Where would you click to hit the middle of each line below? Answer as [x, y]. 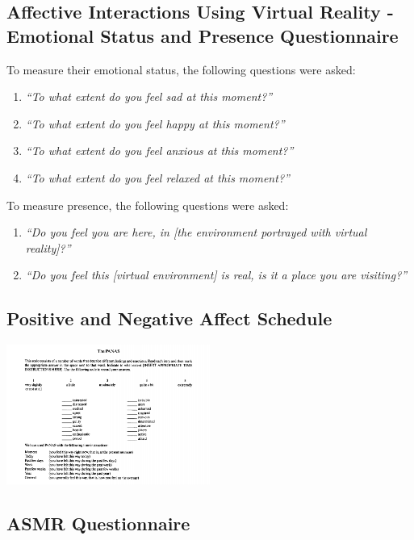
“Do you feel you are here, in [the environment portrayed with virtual [196, 232]
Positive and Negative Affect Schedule [169, 318]
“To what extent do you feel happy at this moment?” [155, 123]
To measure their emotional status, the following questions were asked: [181, 69]
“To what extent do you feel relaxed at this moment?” [157, 177]
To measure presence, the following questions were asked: [148, 205]
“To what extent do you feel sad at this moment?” [149, 96]
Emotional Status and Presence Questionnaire [203, 35]
